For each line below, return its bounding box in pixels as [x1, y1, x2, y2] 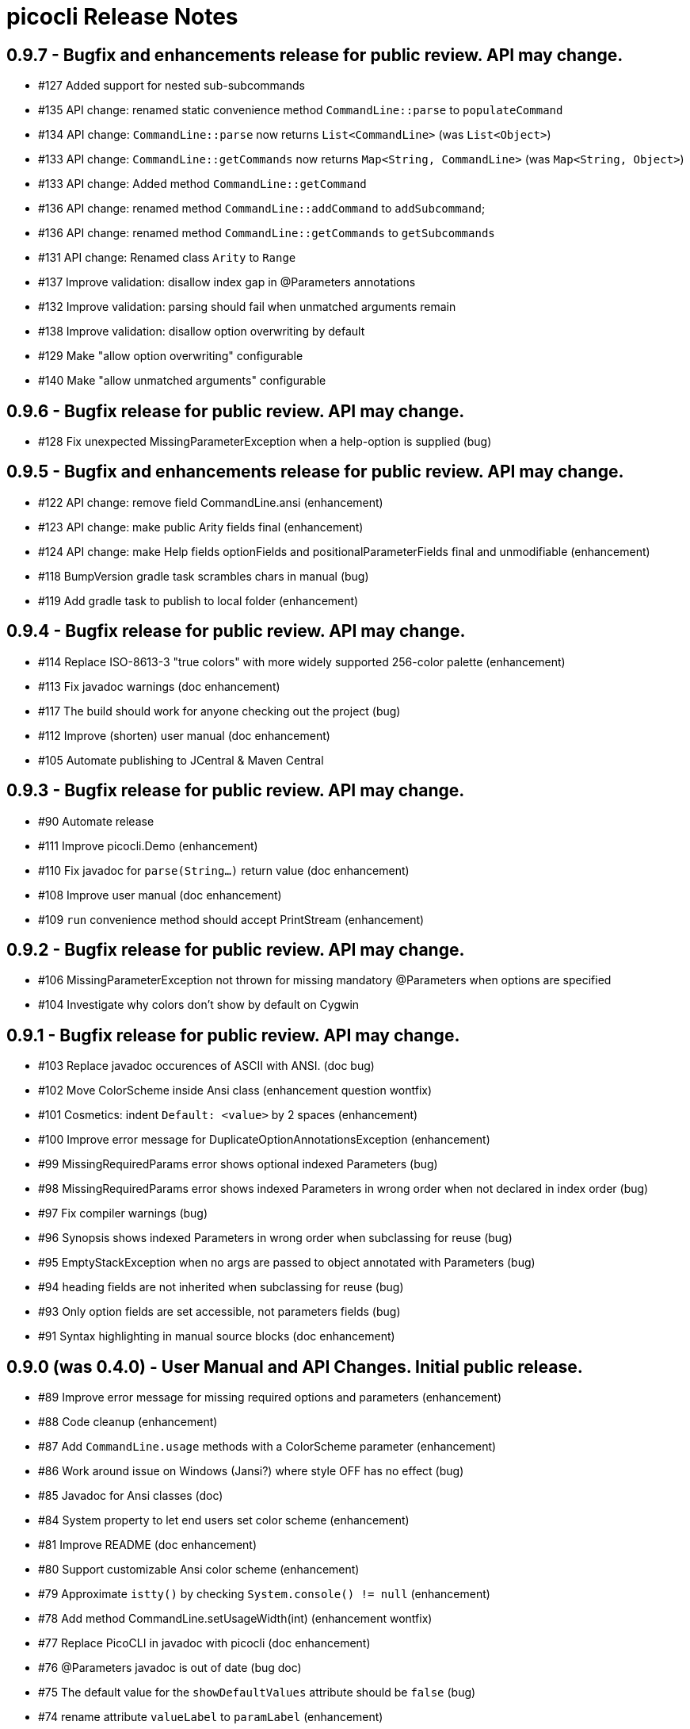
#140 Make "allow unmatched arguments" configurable [38, 374, 326, 388]
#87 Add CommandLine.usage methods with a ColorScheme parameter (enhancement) [38, 1440, 497, 1454]
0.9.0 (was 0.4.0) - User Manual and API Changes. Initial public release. [6, 1356, 583, 1377]
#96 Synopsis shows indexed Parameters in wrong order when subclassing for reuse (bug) [38, 1231, 513, 1245]
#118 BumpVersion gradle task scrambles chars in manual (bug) [38, 569, 369, 583]
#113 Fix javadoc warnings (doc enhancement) [38, 679, 280, 693]
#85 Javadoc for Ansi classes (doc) [38, 1489, 223, 1503]
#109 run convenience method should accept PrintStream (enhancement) [38, 912, 425, 926]
